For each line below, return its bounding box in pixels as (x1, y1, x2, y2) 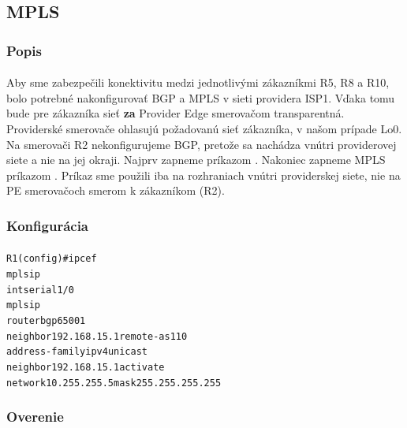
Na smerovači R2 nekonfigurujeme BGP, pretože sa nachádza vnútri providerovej (6, 136, 397, 152)
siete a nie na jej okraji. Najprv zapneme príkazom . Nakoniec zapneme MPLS (6, 151, 386, 168)
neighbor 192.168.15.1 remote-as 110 (6, 330, 188, 342)
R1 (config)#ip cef (6, 253, 97, 265)
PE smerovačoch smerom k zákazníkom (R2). (6, 182, 225, 199)
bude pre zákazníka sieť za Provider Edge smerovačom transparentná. (6, 105, 345, 121)
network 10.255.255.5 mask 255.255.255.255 (6, 377, 222, 389)
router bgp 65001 (6, 315, 86, 327)
